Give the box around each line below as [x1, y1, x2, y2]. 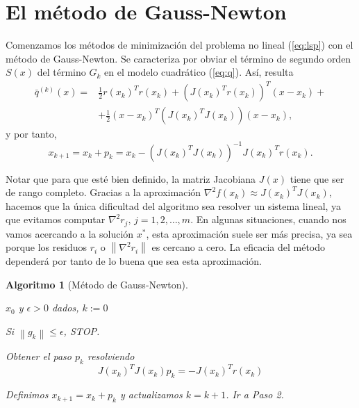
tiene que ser [290, 171, 344, 186]
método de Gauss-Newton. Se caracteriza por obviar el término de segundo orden [6, 51, 351, 65]
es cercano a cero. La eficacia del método [151, 240, 326, 254]
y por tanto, [6, 127, 57, 141]
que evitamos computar [6, 212, 106, 227]
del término [37, 65, 86, 79]
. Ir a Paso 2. [226, 387, 284, 402]
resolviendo [87, 349, 135, 364]
